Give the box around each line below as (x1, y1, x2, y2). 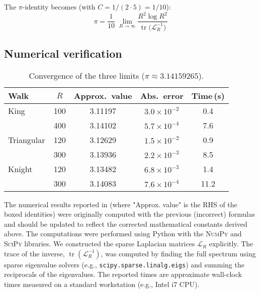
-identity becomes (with (22, 2, 96, 12)
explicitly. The (209, 238, 253, 249)
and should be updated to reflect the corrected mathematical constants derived (4, 218, 247, 229)
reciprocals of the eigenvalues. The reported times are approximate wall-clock (4, 269, 242, 279)
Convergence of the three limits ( (29, 69, 145, 81)
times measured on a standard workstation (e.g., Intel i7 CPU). (4, 278, 200, 289)
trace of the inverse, (4, 248, 65, 258)
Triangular (8, 133, 45, 145)
